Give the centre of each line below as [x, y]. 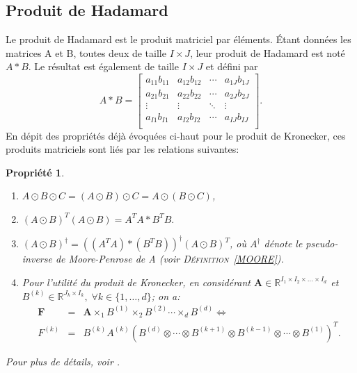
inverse [37, 259]
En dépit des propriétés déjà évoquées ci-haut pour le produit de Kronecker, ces [176, 135]
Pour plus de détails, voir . [63, 361]
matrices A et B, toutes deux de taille [86, 52]
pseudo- [322, 243]
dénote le [283, 243]
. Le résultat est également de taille [103, 66]
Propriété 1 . [35, 172]
